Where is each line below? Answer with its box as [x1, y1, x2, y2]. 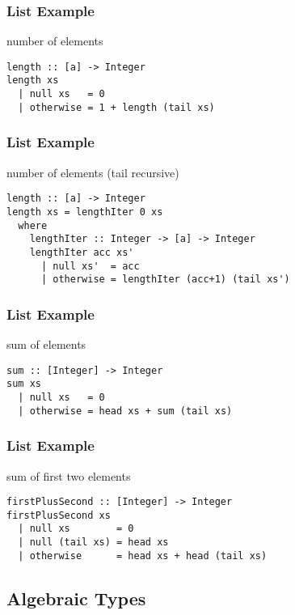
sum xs [6, 378, 41, 390]
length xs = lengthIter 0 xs [6, 206, 163, 218]
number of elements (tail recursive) [6, 163, 179, 180]
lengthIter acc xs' [29, 246, 134, 258]
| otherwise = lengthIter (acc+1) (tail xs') [40, 274, 290, 286]
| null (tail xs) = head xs [18, 537, 169, 549]
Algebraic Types [6, 585, 146, 610]
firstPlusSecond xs [6, 509, 111, 521]
